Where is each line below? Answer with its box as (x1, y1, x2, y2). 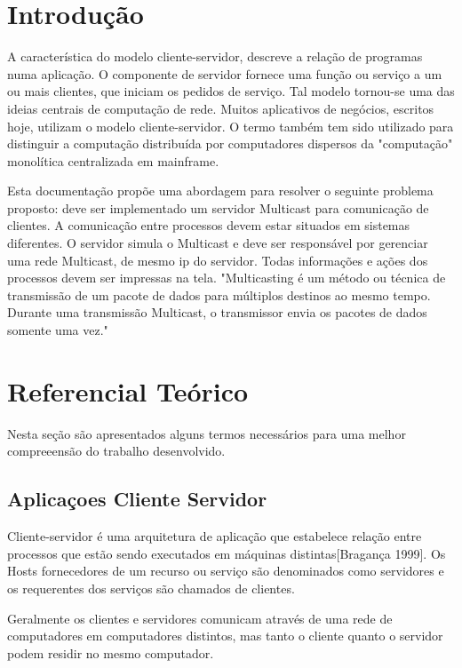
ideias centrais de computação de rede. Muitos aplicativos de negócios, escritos (7, 99, 434, 117)
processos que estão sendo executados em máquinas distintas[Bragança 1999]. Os (7, 544, 446, 562)
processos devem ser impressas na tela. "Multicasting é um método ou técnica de (7, 268, 446, 287)
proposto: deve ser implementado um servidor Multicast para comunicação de (7, 198, 429, 217)
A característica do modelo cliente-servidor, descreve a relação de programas (7, 47, 423, 66)
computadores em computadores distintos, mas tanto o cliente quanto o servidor (7, 626, 443, 645)
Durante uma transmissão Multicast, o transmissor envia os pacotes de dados (7, 303, 427, 322)
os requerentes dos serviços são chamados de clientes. (7, 578, 295, 597)
